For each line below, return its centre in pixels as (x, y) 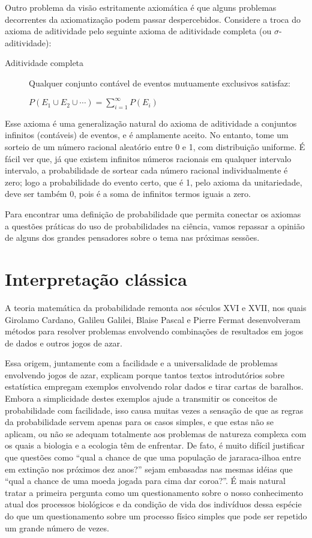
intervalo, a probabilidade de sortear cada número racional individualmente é (146, 170)
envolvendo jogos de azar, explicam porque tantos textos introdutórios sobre (145, 374)
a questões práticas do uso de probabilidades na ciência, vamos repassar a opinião (155, 225)
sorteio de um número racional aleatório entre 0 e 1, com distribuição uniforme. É (155, 147)
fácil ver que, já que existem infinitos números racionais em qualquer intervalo (148, 158)
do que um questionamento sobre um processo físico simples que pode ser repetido (156, 516)
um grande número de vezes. (57, 527)
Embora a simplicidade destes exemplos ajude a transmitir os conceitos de (141, 398)
